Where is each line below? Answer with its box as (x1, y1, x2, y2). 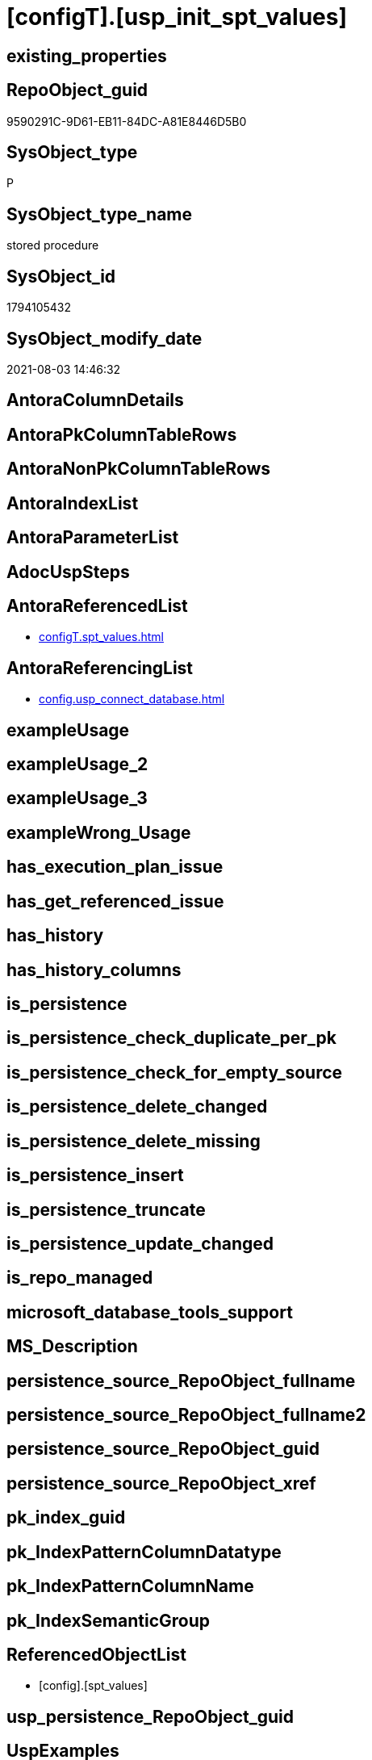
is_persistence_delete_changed (6, 1096, 268, 1117)
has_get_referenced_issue (6, 890, 224, 911)
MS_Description (6, 1336, 138, 1357)
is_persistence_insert (6, 1165, 184, 1186)
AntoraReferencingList (6, 657, 194, 678)
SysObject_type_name (6, 203, 193, 224)
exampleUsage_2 (6, 754, 148, 775)
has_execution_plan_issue (6, 857, 224, 878)
